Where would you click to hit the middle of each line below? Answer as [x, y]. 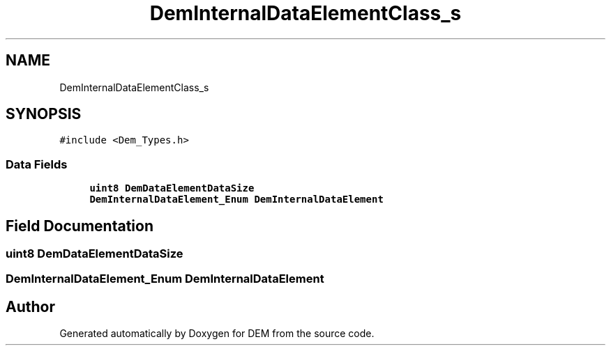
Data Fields [37, 164]
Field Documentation [80, 226]
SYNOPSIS [44, 114]
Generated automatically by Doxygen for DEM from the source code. [217, 334]
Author [30, 306]
